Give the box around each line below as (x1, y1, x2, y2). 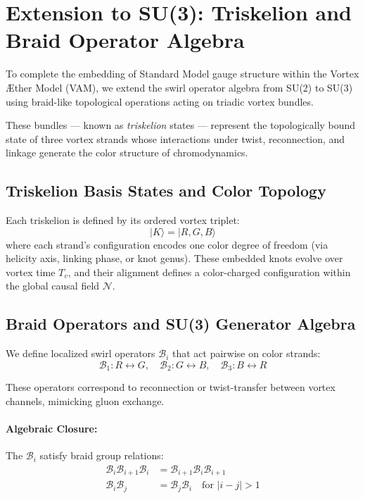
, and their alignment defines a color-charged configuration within (68, 264, 351, 279)
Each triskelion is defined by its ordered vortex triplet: (6, 213, 240, 228)
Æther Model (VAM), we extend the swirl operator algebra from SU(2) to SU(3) (6, 80, 353, 94)
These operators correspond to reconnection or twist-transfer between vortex (6, 380, 335, 394)
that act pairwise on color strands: (172, 346, 321, 361)
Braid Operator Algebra (6, 25, 245, 54)
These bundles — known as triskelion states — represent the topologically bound (6, 118, 356, 132)
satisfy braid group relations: (39, 448, 164, 463)
